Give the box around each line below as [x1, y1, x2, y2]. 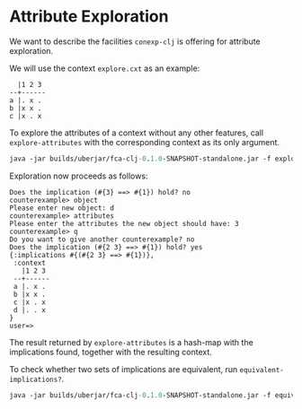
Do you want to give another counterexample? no [9, 235, 195, 244]
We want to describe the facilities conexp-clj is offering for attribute [9, 36, 261, 47]
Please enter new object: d [9, 204, 115, 213]
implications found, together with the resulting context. [9, 346, 213, 357]
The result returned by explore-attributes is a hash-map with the [9, 336, 253, 347]
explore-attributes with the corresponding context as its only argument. [9, 136, 280, 147]
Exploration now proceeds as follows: [9, 170, 148, 181]
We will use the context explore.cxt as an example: [9, 63, 200, 74]
